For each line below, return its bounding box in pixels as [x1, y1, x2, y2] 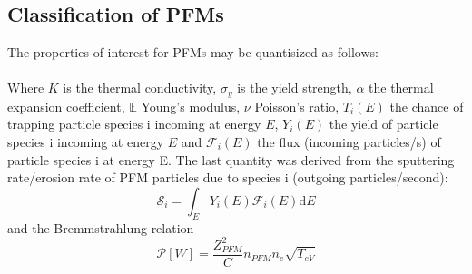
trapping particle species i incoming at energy [7, 114, 261, 133]
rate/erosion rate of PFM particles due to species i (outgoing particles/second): [7, 168, 448, 187]
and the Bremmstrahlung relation [7, 218, 194, 237]
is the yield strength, [237, 78, 352, 97]
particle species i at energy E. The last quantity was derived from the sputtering [7, 150, 455, 169]
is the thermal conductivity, [63, 78, 217, 97]
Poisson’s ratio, [254, 96, 339, 115]
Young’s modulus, [141, 96, 241, 115]
